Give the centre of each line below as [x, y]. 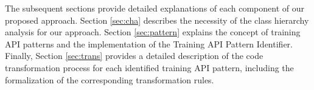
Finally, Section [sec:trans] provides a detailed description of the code [134, 56]
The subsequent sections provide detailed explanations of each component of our [155, 8]
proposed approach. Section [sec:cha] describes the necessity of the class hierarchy [157, 20]
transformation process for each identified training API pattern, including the [149, 67]
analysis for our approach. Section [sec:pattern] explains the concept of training [153, 32]
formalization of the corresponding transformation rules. [110, 79]
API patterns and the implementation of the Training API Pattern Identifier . [149, 43]
